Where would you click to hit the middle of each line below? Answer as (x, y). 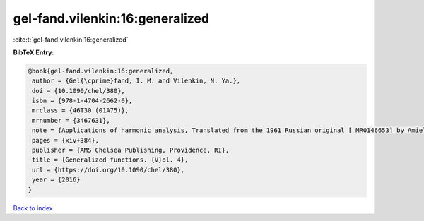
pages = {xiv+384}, (65, 140)
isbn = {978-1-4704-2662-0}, (82, 101)
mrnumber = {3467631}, (71, 120)
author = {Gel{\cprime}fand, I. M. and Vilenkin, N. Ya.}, (136, 81)
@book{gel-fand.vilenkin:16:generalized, (101, 71)
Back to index (33, 208)
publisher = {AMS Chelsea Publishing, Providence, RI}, (131, 150)
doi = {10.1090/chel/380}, (78, 91)
